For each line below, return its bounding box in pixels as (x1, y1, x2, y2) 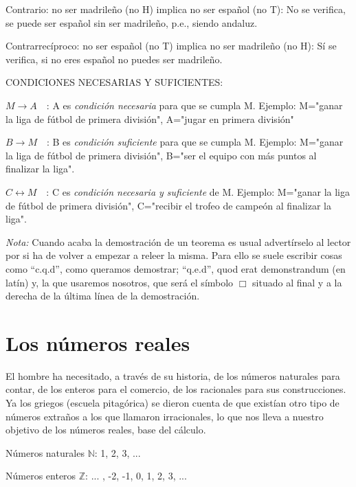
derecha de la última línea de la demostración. (5, 288, 200, 303)
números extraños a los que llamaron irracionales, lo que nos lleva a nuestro (5, 409, 324, 423)
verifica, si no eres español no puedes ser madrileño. (5, 52, 223, 66)
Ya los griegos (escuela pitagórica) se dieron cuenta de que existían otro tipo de (5, 396, 340, 409)
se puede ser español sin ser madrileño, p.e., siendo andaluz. (5, 15, 258, 30)
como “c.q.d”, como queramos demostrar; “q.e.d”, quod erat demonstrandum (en (5, 261, 346, 275)
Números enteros (5, 468, 76, 483)
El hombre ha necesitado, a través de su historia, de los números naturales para (5, 368, 340, 383)
